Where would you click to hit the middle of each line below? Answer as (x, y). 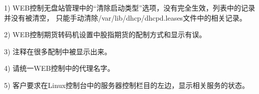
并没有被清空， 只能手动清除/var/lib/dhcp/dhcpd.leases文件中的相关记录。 (125, 17)
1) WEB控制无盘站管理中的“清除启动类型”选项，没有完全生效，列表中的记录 (130, 8)
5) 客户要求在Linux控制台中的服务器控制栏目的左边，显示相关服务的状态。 (127, 85)
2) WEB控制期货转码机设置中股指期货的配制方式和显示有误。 (105, 34)
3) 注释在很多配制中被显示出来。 (58, 51)
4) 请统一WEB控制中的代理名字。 (59, 68)
